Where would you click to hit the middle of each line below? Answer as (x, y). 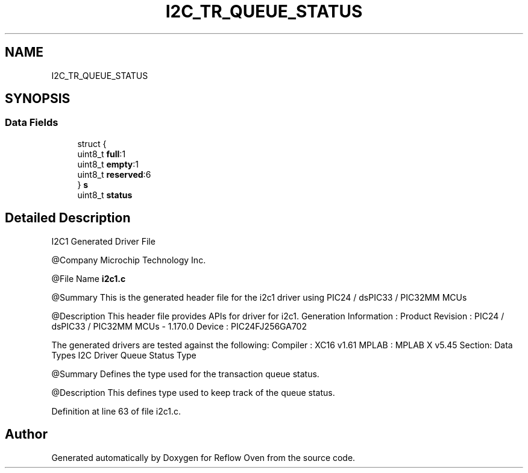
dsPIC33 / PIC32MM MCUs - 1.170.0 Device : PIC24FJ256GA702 (179, 326)
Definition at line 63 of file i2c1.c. (116, 411)
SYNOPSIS (38, 99)
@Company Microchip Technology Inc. (129, 260)
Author (26, 434)
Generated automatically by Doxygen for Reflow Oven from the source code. (203, 457)
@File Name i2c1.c (89, 278)
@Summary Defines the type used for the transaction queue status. (185, 374)
